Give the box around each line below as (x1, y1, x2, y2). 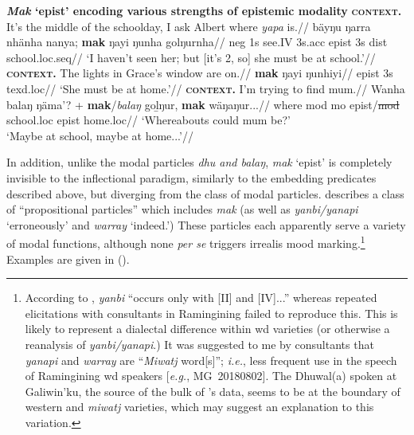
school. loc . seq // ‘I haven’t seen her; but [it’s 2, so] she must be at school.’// (6, 49, 376, 65)
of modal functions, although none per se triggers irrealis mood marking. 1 (6, 233, 365, 251)
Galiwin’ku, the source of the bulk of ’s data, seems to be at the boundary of (25, 382, 400, 399)
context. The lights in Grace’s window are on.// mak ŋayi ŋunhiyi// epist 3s (6, 65, 393, 81)
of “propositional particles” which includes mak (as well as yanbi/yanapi (6, 201, 358, 217)
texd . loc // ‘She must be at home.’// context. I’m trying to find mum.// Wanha (6, 80, 405, 96)
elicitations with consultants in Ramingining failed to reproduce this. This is (25, 304, 398, 321)
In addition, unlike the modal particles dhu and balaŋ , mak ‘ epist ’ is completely (6, 154, 393, 170)
